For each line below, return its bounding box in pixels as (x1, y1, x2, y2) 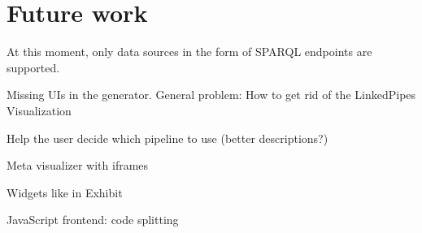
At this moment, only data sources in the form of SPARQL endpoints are (7, 43, 372, 60)
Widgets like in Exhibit (7, 183, 123, 201)
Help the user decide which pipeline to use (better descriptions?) (7, 129, 328, 146)
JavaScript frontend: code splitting (7, 211, 179, 228)
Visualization (7, 101, 72, 119)
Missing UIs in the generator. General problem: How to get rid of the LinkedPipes (7, 86, 416, 103)
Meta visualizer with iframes (7, 157, 149, 174)
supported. (7, 58, 60, 76)
